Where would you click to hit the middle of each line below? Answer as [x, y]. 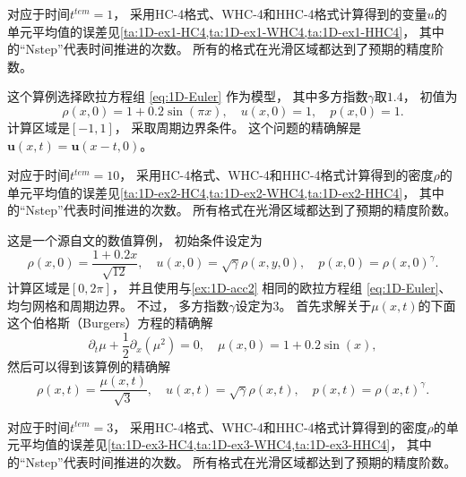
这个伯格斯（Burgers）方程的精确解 [110, 323]
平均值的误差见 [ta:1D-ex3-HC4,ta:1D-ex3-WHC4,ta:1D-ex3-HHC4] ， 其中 [225, 444]
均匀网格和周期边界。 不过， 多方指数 [118, 305]
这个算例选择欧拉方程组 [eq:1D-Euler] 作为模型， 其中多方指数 [188, 96]
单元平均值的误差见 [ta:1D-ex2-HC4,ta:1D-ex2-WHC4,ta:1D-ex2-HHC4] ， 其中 [226, 192]
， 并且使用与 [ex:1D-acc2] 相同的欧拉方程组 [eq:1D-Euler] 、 [281, 287]
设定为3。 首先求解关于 [303, 305]
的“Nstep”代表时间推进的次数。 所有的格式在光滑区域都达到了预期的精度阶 [226, 49]
